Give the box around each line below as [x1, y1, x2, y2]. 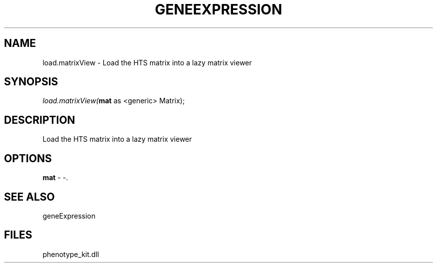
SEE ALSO [4, 190, 55, 203]
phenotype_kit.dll [42, 250, 99, 259]
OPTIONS [4, 152, 52, 165]
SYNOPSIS [4, 75, 58, 88]
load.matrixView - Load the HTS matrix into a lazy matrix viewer [42, 58, 252, 67]
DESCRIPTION [4, 113, 75, 126]
